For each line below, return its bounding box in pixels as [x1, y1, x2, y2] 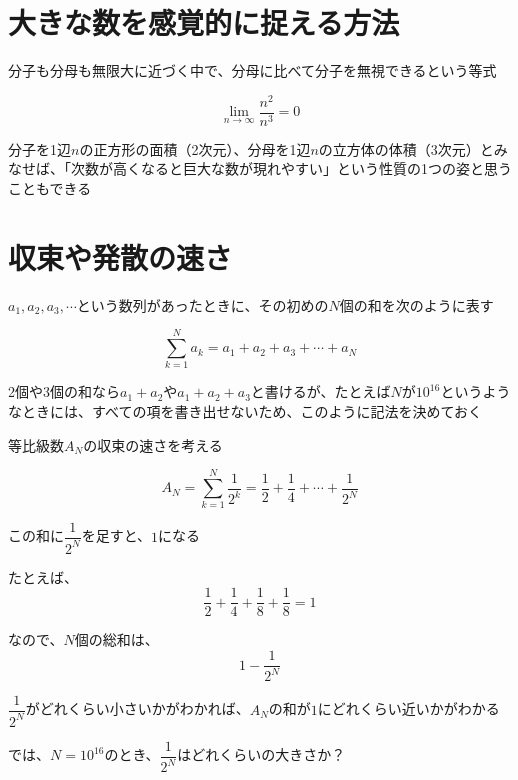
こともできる [8, 178, 92, 199]
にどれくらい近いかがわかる [317, 698, 500, 719]
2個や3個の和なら [8, 381, 120, 402]
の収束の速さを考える [83, 434, 223, 455]
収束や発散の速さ [8, 236, 233, 277]
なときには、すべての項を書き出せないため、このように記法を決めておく [8, 401, 483, 422]
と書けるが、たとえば [250, 381, 391, 402]
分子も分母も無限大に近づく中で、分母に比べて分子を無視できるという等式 [8, 60, 497, 81]
